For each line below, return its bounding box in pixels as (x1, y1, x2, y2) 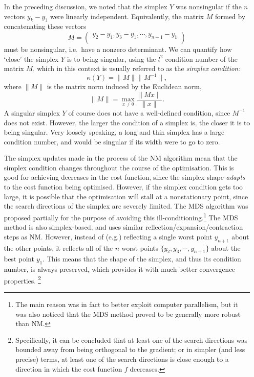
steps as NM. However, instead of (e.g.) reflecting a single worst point (4, 231, 212, 241)
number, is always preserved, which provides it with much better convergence (4, 264, 235, 274)
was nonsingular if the (175, 1, 242, 11)
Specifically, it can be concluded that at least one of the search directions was (15, 334, 248, 345)
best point (4, 254, 34, 264)
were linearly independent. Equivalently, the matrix (50, 11, 204, 21)
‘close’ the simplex (4, 53, 59, 64)
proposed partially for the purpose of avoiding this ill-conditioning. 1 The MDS (4, 211, 238, 222)
